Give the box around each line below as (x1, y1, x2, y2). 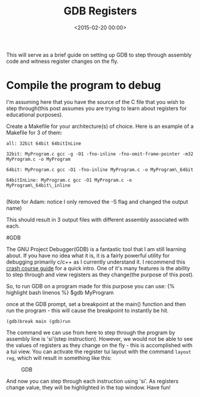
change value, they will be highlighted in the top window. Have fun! (6, 384, 171, 391)
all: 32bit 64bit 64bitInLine (6, 141, 82, 146)
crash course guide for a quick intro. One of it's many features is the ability (6, 264, 190, 271)
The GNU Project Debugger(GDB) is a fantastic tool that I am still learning (6, 245, 186, 252)
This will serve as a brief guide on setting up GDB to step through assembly (6, 51, 192, 58)
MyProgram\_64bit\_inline (6, 182, 70, 188)
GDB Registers (63, 4, 137, 18)
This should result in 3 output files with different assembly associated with (6, 216, 189, 223)
